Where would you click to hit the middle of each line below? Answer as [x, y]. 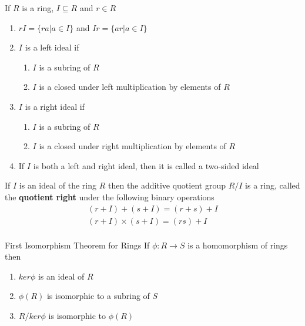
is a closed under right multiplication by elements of [133, 146]
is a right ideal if [55, 106]
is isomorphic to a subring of [98, 296]
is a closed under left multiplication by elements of [130, 87]
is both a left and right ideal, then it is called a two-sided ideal [146, 165]
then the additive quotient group [167, 185]
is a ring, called [273, 185]
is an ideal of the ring [58, 185]
